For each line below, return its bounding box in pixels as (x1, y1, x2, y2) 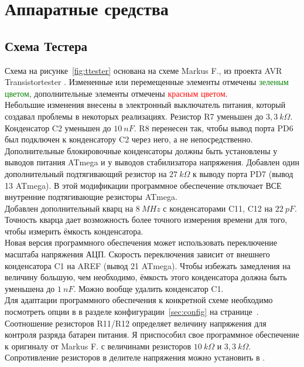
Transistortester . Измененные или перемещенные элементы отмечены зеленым (5, 76, 289, 88)
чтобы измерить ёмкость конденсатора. (5, 225, 144, 237)
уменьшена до (5, 282, 55, 294)
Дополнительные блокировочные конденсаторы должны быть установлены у (5, 144, 278, 157)
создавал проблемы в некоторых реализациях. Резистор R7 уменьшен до (5, 110, 264, 122)
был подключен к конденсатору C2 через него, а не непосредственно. (5, 133, 253, 145)
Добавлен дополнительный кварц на (5, 202, 134, 214)
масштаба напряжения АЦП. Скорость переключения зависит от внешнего (5, 248, 270, 260)
